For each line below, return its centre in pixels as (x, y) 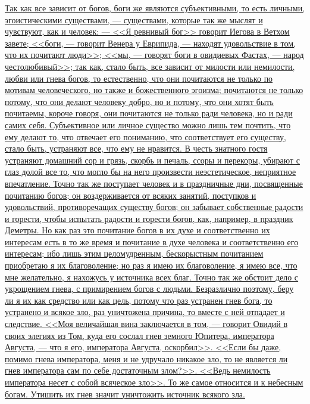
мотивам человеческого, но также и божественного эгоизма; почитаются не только (154, 90)
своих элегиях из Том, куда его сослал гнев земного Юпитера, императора (140, 335)
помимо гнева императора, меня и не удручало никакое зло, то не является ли (146, 358)
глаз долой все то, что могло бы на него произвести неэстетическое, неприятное (151, 172)
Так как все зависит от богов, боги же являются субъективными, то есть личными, (155, 8)
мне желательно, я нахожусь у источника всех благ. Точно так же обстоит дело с (152, 277)
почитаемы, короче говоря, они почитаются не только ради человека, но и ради (149, 113)
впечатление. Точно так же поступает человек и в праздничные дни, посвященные (154, 183)
